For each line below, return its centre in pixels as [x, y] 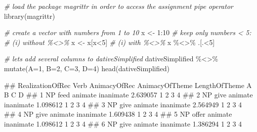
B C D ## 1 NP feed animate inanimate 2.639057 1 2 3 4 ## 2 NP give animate [128, 95]
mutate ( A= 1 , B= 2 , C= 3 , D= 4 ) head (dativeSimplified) [87, 68]
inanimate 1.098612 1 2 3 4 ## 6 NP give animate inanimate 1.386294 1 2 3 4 [123, 123]
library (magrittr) [30, 16]
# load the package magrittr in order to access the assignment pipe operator [119, 6]
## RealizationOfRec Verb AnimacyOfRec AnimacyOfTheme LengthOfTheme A [128, 85]
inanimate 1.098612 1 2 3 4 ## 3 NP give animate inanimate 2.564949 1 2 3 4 [123, 104]
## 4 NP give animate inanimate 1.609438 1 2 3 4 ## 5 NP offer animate [118, 114]
